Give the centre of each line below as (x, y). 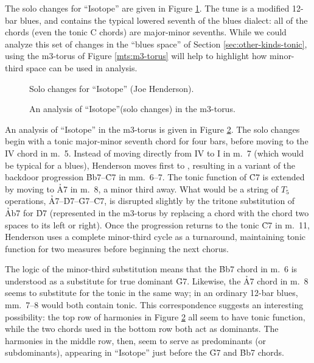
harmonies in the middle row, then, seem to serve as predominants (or (136, 340)
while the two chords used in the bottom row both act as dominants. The (142, 329)
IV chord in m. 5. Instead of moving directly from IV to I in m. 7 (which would (154, 153)
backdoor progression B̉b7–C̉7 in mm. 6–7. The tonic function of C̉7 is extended (155, 177)
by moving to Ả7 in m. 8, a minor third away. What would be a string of (141, 189)
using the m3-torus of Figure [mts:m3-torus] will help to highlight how (136, 56)
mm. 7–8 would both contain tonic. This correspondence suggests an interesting (154, 305)
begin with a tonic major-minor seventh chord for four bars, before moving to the (157, 141)
